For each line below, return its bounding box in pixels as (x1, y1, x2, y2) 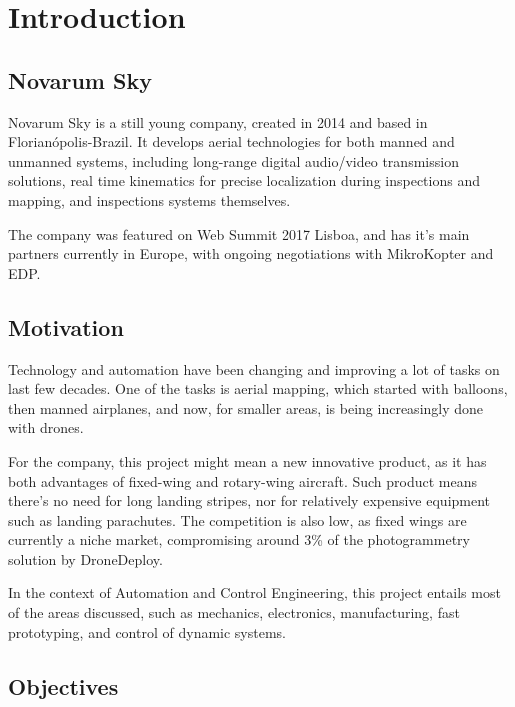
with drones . (8, 417, 84, 438)
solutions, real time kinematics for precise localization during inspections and (8, 170, 480, 191)
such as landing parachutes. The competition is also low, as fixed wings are (8, 509, 467, 530)
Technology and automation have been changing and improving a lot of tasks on (8, 358, 500, 379)
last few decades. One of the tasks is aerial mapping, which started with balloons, (8, 378, 508, 399)
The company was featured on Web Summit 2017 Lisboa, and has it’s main (8, 223, 470, 244)
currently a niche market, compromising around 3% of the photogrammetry (8, 529, 470, 550)
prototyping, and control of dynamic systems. (8, 621, 286, 642)
